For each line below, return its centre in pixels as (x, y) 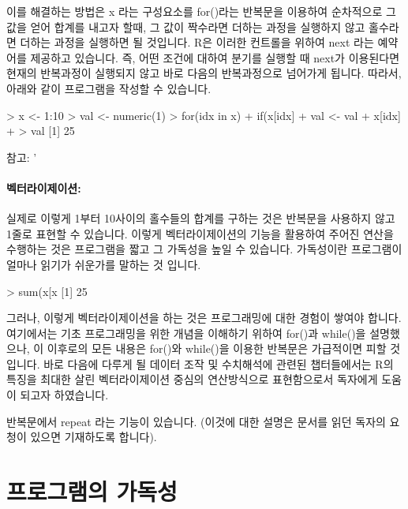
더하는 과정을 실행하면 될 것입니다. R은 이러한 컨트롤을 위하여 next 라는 (197, 42)
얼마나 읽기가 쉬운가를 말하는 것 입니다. (104, 264)
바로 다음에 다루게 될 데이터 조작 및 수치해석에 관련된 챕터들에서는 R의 (219, 363)
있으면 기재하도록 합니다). (94, 437)
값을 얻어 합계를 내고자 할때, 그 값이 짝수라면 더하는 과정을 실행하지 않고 (186, 26)
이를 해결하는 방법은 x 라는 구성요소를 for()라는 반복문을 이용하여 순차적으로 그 (201, 11)
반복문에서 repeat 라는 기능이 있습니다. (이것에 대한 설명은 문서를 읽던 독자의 (196, 421)
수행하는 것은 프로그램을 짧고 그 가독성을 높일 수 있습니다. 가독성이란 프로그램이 (204, 249)
